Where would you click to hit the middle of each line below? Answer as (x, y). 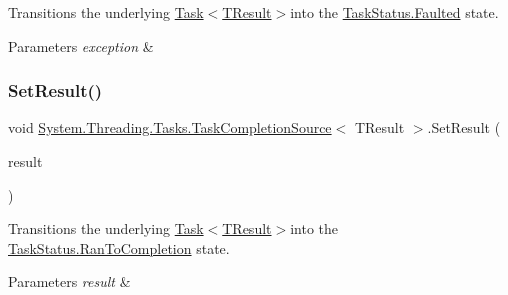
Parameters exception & (81, 45)
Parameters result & (69, 281)
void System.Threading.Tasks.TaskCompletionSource (170, 127)
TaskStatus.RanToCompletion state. (119, 247)
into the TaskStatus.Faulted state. (394, 12)
